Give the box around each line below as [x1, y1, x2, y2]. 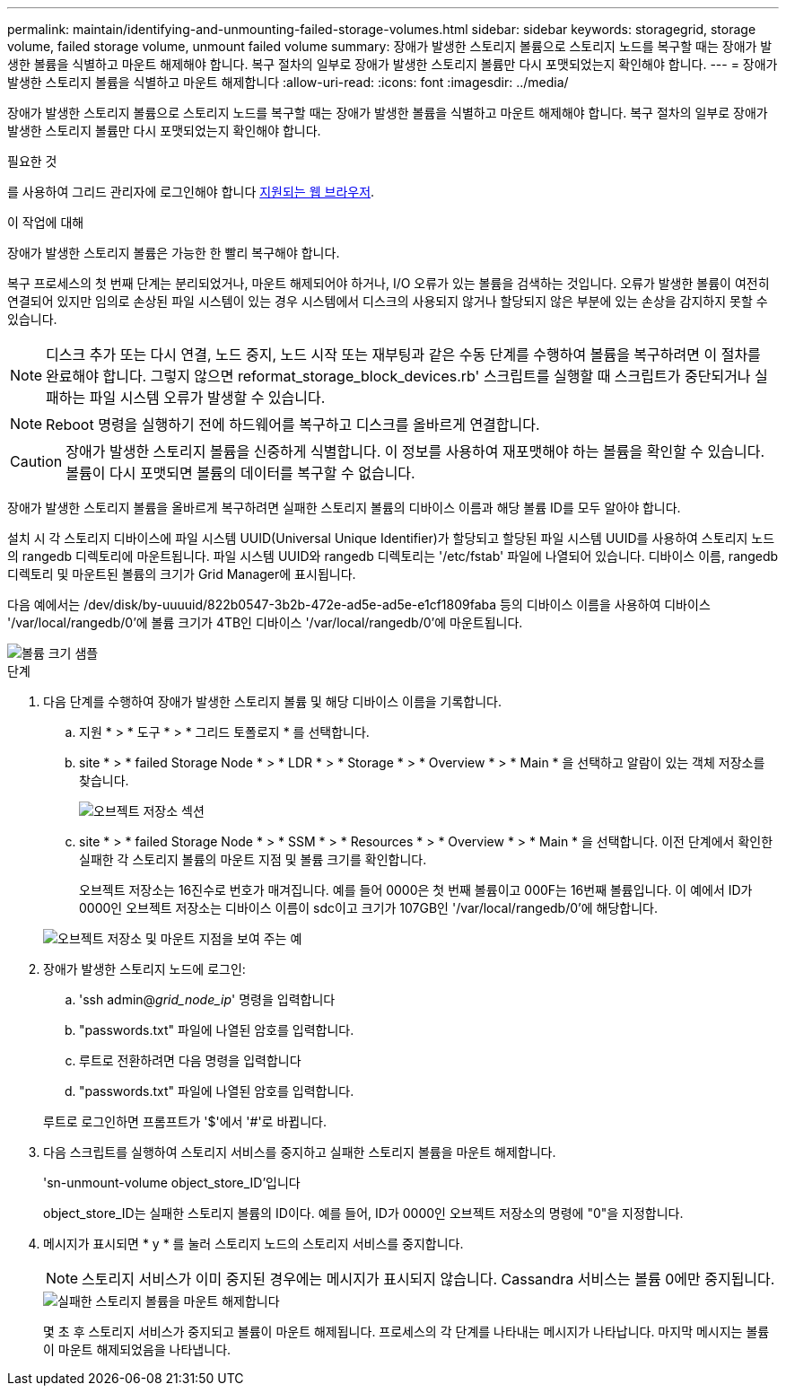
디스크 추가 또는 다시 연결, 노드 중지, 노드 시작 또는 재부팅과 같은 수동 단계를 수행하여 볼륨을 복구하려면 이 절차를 [46, 346, 761, 364]
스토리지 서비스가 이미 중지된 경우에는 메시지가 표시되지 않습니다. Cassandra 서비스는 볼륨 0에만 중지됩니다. [82, 1270, 775, 1288]
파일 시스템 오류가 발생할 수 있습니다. [89, 389, 326, 407]
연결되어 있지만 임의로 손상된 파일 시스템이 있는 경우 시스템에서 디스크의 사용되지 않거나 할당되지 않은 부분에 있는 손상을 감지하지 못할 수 [7, 293, 768, 309]
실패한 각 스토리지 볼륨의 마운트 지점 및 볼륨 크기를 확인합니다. [79, 852, 427, 867]
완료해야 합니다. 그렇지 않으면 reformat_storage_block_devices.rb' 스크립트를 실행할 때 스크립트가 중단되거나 [46, 367, 751, 385]
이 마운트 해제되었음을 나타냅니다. [43, 1342, 231, 1357]
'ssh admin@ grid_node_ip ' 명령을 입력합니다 [79, 992, 336, 1007]
